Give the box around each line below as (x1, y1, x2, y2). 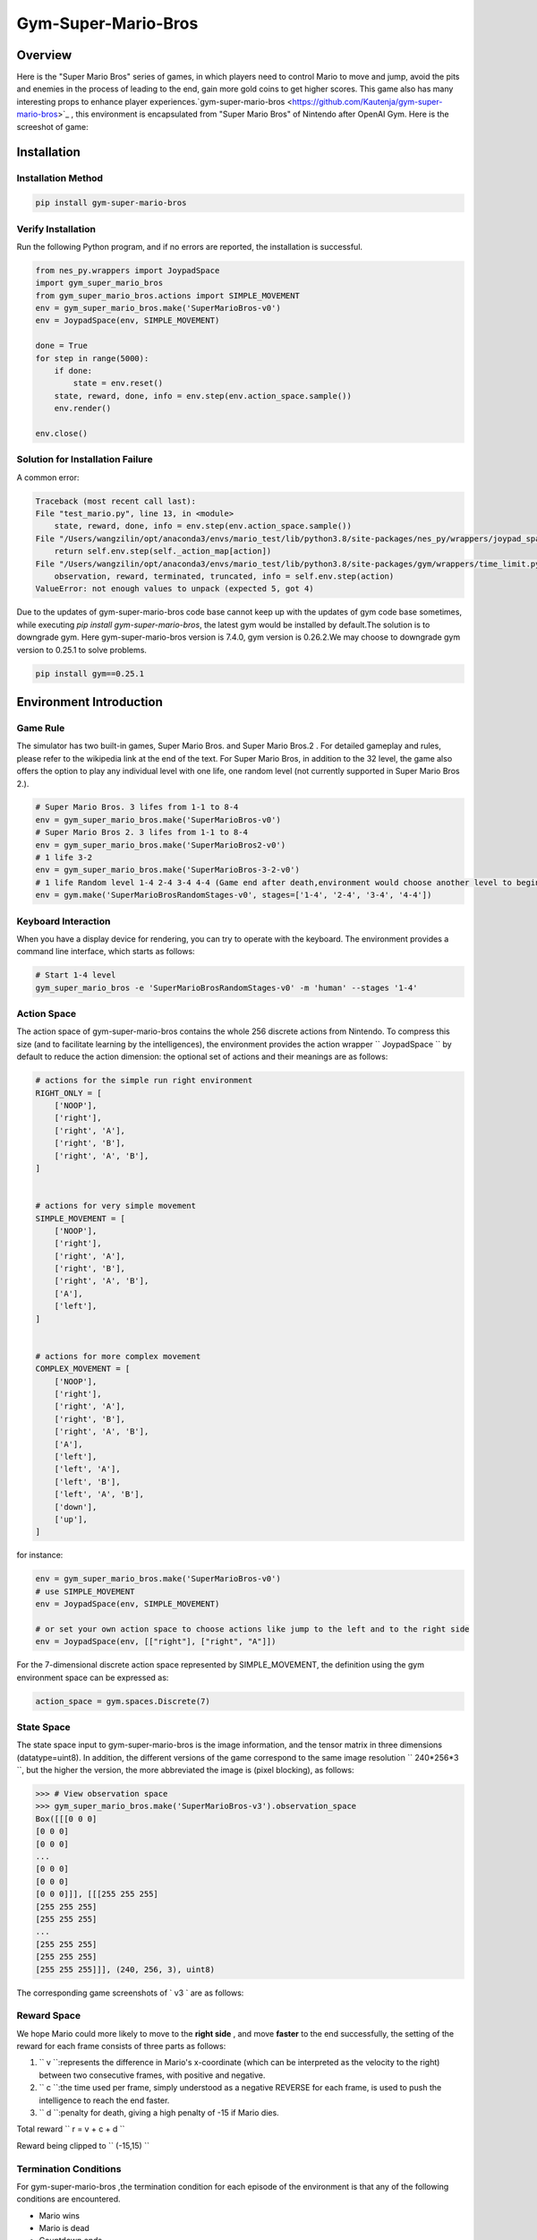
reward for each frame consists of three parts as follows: (16, 2041, 226, 2052)
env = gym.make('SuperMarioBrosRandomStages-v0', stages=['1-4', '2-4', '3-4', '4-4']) (35, 890, 432, 900)
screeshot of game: (16, 121, 89, 132)
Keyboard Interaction (16, 915, 111, 927)
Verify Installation (16, 222, 96, 235)
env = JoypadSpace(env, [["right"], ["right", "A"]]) (35, 1636, 277, 1647)
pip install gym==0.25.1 (35, 668, 145, 678)
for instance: (16, 1550, 64, 1561)
